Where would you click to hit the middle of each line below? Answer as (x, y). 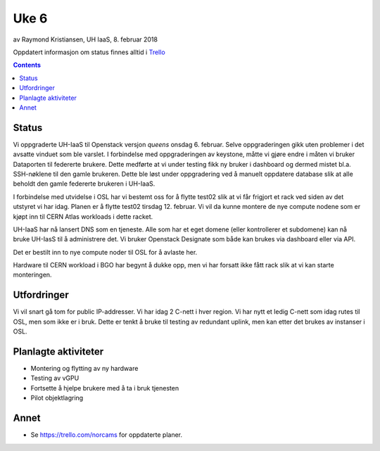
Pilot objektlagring (57, 398)
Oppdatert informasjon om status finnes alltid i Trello (89, 52)
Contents (27, 65)
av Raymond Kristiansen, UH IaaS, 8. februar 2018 (85, 39)
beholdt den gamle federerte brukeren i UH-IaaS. (84, 184)
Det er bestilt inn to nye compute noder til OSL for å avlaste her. (105, 252)
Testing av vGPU (55, 378)
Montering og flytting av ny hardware (84, 369)
